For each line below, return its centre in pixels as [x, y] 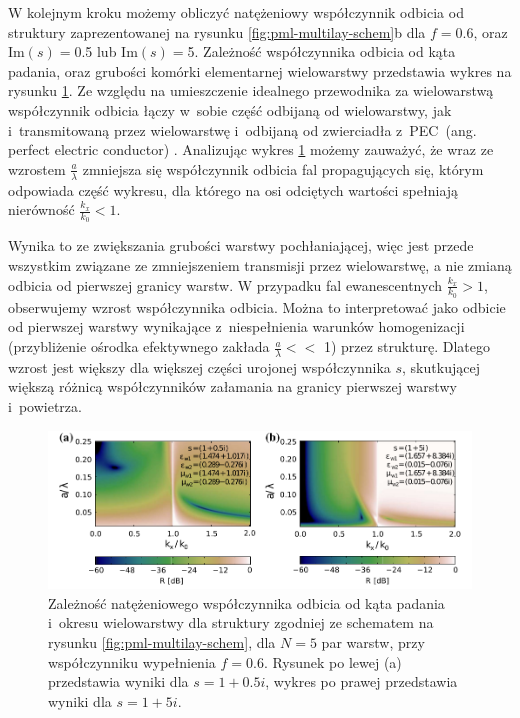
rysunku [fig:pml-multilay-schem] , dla [162, 642]
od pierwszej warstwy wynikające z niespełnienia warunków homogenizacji [236, 326]
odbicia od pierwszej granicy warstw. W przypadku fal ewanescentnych [225, 284]
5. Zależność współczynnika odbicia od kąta [321, 51]
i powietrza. [45, 406]
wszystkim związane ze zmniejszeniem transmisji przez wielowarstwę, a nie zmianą [260, 265]
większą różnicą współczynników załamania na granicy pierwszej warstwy [232, 386]
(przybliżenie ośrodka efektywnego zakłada [139, 346]
